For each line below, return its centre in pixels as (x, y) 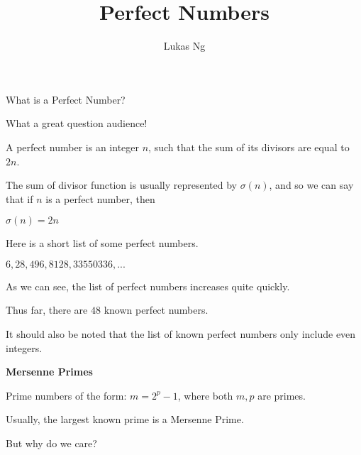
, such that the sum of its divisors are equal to (249, 147)
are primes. (282, 395)
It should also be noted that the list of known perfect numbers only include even (181, 334)
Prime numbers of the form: (66, 395)
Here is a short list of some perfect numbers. (102, 243)
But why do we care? (51, 443)
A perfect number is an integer (73, 147)
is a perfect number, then (100, 198)
